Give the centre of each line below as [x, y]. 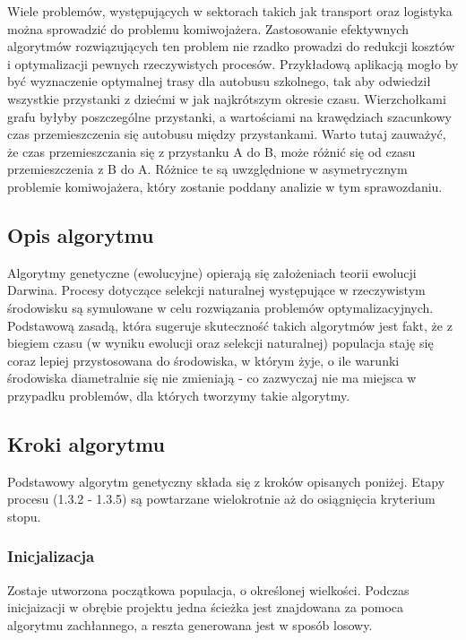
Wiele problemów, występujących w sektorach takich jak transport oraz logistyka [230, 11]
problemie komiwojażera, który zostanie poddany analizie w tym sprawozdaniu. [225, 186]
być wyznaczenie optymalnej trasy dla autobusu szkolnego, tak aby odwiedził [219, 81]
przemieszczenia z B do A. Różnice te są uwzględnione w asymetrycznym [207, 169]
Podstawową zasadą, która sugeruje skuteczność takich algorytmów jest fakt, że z [230, 325]
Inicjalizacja [51, 556]
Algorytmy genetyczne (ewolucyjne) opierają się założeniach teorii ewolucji [212, 272]
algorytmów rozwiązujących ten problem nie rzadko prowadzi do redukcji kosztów [231, 46]
